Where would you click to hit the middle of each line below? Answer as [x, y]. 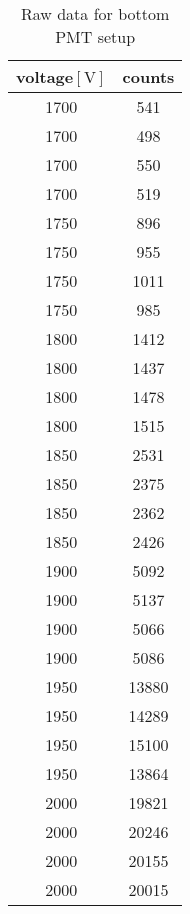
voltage [45, 76]
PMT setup [95, 36]
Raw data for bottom [95, 13]
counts [148, 76]
